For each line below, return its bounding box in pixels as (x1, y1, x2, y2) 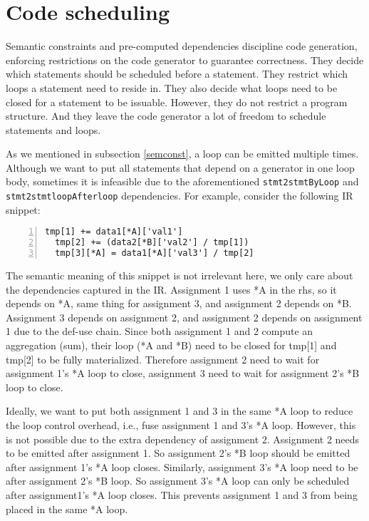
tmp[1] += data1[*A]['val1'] (45, 227, 183, 237)
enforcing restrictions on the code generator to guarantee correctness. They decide (6, 52, 364, 67)
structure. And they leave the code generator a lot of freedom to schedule (6, 108, 326, 123)
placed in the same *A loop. (6, 501, 128, 516)
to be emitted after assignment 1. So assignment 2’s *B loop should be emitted (6, 445, 350, 460)
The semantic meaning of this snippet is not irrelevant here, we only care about (6, 268, 353, 282)
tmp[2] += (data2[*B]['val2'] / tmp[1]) (55, 237, 249, 248)
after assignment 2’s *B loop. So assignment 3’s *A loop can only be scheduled (6, 473, 350, 488)
